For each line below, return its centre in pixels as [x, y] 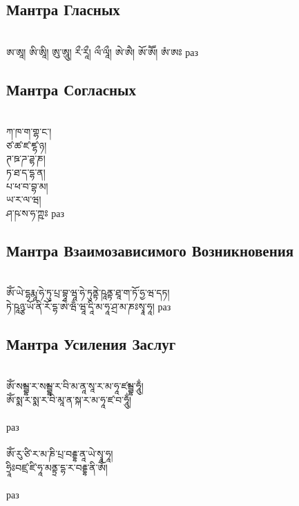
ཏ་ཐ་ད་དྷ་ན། [26, 172]
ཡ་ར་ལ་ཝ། [24, 199]
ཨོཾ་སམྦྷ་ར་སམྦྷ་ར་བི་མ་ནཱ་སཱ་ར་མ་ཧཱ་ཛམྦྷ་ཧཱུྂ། [75, 386]
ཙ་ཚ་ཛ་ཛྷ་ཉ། [27, 145]
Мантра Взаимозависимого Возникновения [150, 250]
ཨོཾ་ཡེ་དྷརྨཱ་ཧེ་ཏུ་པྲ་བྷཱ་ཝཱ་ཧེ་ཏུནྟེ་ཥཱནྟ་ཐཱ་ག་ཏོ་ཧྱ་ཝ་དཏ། [88, 293]
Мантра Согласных [71, 89]
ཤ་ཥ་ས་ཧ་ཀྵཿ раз [35, 213]
